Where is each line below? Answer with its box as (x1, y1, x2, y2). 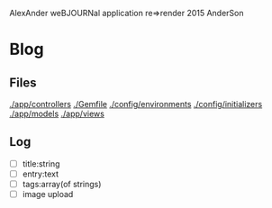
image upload (22, 189, 74, 199)
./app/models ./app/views (9, 108, 105, 119)
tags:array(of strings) (22, 178, 102, 189)
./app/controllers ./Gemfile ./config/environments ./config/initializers (9, 99, 263, 109)
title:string (22, 158, 60, 169)
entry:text (22, 168, 59, 179)
